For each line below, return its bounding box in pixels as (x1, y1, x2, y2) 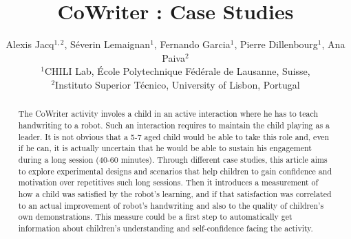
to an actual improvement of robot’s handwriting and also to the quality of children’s (18, 199, 324, 211)
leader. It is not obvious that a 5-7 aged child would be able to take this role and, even (18, 130, 330, 142)
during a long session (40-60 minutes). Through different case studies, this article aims (18, 153, 328, 165)
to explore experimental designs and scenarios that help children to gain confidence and (18, 165, 332, 177)
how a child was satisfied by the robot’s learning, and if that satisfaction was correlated (18, 187, 332, 199)
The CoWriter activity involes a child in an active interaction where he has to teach (18, 108, 319, 119)
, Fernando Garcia (153, 37, 231, 52)
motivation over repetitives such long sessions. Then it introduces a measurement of (18, 177, 319, 188)
